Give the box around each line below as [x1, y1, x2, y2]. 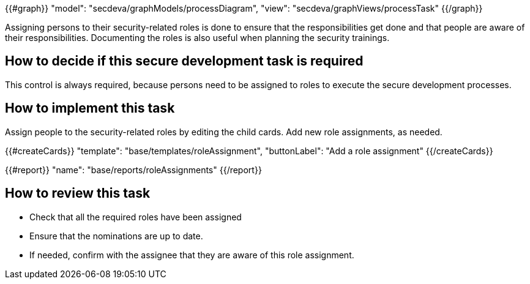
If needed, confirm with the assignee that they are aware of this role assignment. [29, 249, 354, 260]
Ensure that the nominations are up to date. [29, 230, 203, 241]
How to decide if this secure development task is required [5, 53, 364, 69]
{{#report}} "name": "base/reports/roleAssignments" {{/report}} [5, 164, 262, 175]
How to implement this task [5, 100, 175, 116]
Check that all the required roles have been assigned [29, 211, 242, 222]
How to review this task [5, 185, 151, 201]
